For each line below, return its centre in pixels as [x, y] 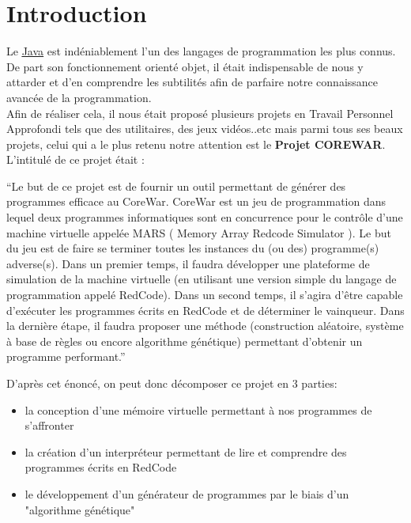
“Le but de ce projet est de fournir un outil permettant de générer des [176, 186]
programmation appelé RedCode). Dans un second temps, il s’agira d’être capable [205, 295]
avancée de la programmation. [79, 97]
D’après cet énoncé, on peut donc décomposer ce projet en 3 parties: [172, 383]
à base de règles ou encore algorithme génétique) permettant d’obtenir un [185, 341]
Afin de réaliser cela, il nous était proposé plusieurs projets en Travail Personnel [200, 113]
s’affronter [49, 425]
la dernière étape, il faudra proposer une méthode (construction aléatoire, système [205, 326]
